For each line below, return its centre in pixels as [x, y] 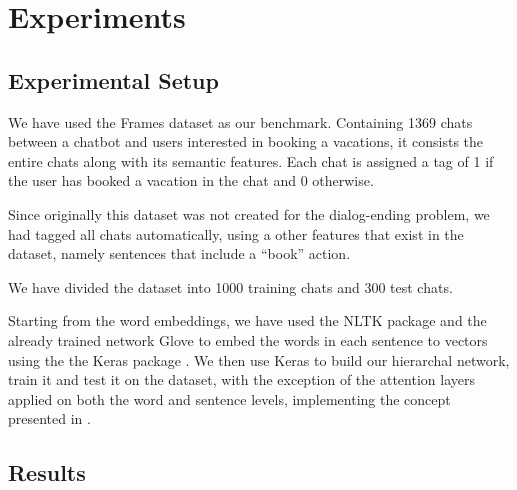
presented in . [49, 418]
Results [47, 472]
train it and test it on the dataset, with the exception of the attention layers [241, 379]
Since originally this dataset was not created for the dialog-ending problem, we [249, 213]
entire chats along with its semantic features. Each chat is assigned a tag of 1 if [251, 160]
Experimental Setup [113, 79]
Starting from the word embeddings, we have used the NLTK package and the [247, 320]
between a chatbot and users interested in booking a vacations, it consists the [246, 141]
